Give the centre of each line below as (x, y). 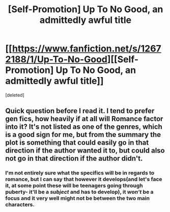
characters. (20, 205)
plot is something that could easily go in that (77, 143)
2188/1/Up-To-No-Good (56, 60)
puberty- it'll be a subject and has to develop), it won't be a (79, 192)
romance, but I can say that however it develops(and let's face (84, 180)
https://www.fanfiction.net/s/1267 (87, 49)
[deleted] (15, 95)
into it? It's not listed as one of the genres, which (84, 127)
